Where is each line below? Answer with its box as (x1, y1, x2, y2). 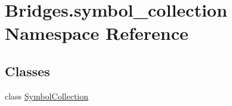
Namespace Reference (5, 21, 188, 45)
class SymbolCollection (5, 89, 88, 102)
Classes (5, 61, 50, 80)
